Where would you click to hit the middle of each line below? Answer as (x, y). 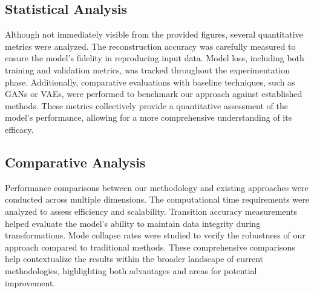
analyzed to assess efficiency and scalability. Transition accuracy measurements (151, 211)
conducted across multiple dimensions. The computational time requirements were (157, 199)
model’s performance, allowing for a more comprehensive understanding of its (149, 117)
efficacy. (19, 129)
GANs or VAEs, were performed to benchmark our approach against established (154, 94)
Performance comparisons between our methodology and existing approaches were (157, 187)
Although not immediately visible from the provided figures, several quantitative (154, 34)
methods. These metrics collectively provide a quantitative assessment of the (146, 105)
